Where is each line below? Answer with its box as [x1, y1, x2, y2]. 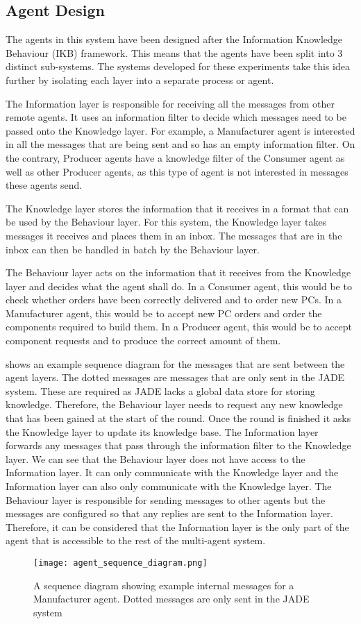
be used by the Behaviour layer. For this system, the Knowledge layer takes [6, 214, 327, 229]
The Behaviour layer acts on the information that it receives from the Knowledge [6, 265, 351, 280]
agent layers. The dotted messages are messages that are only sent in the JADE [6, 370, 345, 385]
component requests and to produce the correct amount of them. [6, 333, 281, 348]
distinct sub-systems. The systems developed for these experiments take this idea [6, 59, 350, 74]
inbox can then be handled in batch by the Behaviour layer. [6, 242, 260, 256]
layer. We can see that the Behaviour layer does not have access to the [6, 451, 305, 466]
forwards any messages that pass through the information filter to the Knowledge [6, 438, 351, 453]
